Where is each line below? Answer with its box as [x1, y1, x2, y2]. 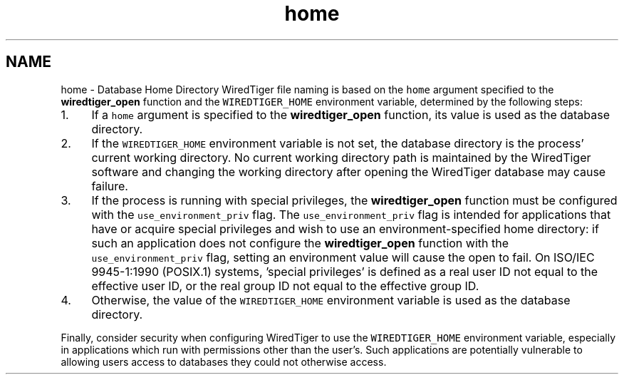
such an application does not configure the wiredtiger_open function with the [91, 235, 509, 250]
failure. [91, 178, 128, 193]
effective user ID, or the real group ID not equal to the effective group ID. [91, 278, 479, 293]
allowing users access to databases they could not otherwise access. [61, 355, 387, 368]
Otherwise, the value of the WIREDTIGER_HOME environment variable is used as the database [91, 292, 571, 307]
